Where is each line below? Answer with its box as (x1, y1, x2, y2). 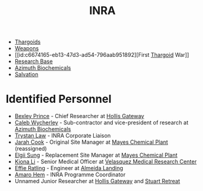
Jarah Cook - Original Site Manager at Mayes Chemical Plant (14, 138, 168, 146)
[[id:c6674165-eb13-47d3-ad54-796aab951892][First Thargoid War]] (14, 51, 190, 59)
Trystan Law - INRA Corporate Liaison (14, 132, 111, 140)
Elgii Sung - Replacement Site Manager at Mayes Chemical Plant (14, 151, 178, 159)
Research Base (14, 58, 53, 65)
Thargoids (14, 38, 41, 46)
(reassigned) (14, 145, 47, 152)
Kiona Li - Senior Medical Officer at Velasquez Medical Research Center (14, 158, 197, 165)
